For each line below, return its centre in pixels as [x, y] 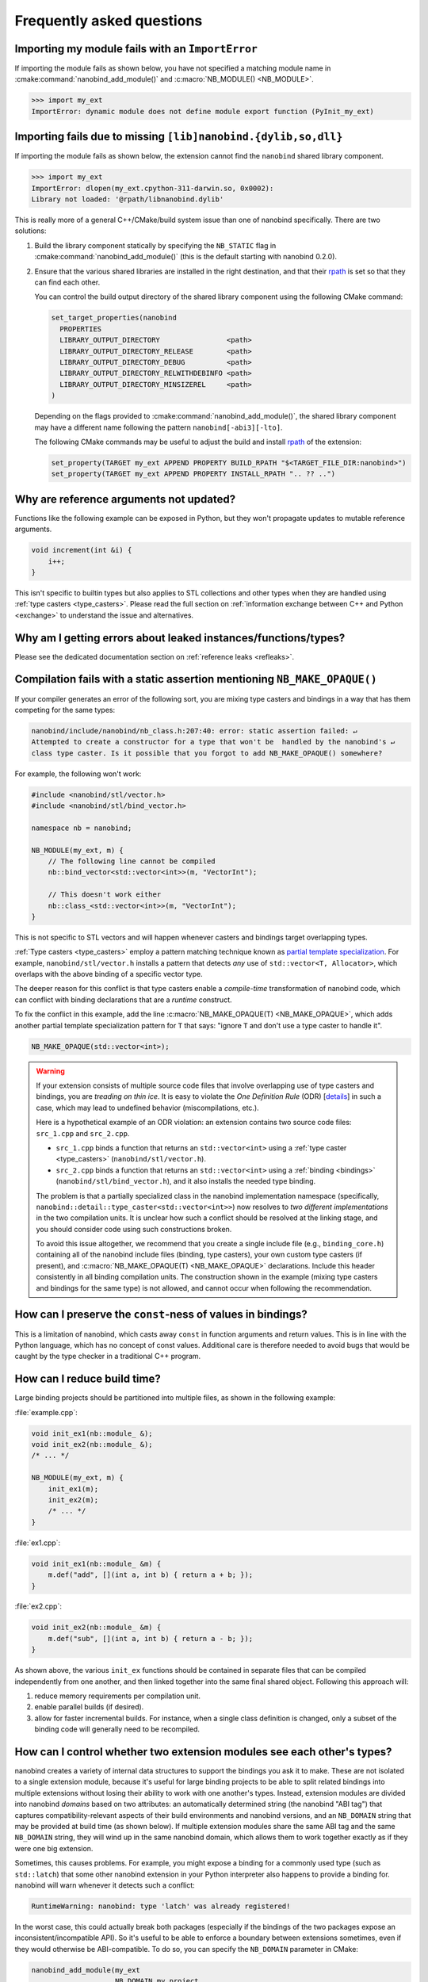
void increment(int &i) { [82, 550]
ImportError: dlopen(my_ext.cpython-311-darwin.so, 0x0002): [153, 188]
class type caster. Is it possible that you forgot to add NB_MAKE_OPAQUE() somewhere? [207, 753]
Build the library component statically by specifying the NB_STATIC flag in [155, 245]
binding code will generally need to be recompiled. [117, 1729]
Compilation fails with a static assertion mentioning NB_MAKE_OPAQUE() [196, 679]
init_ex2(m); [73, 1500]
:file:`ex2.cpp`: [38, 1606]
